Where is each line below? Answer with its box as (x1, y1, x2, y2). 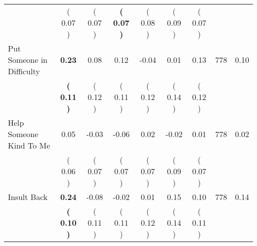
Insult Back (8, 191, 48, 202)
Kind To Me (8, 140, 50, 151)
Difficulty (8, 65, 40, 77)
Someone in (8, 54, 48, 65)
